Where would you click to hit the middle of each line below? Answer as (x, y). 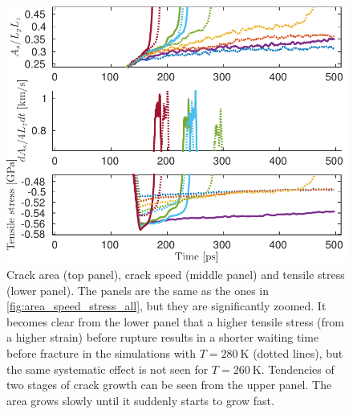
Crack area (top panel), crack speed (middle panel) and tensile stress (176, 275)
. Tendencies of (298, 369)
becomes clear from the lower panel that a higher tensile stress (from (175, 321)
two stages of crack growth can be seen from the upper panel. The (169, 385)
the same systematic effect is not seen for (108, 369)
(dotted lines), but (298, 353)
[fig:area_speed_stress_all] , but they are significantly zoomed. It (166, 306)
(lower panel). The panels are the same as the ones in (138, 290)
